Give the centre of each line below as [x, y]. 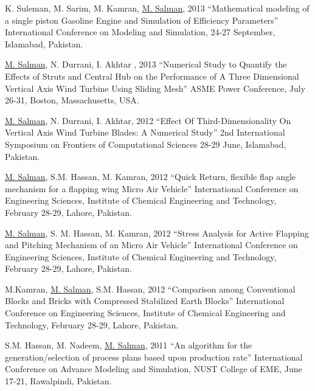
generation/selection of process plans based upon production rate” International [154, 357]
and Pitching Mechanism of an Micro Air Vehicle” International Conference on [151, 245]
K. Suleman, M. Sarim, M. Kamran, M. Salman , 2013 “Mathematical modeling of [157, 8]
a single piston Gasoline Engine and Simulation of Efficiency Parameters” [142, 20]
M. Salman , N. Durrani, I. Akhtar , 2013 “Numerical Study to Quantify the [146, 64]
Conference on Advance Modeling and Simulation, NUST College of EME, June [154, 369]
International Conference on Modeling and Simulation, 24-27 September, [140, 32]
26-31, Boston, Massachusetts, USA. [72, 100]
